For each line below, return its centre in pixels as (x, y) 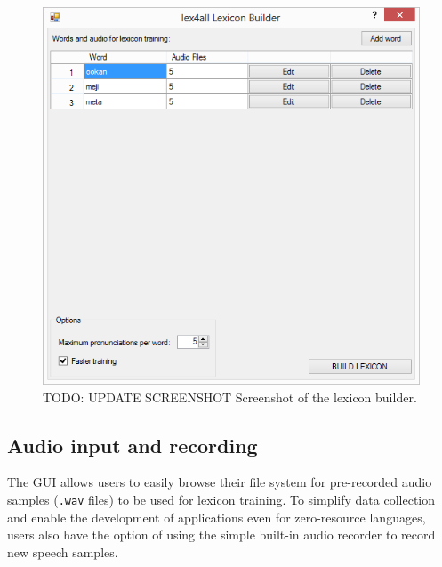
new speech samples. (63, 551)
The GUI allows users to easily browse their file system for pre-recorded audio (220, 482)
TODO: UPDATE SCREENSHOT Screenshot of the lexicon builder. (230, 397)
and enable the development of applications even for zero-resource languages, (217, 517)
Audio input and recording (133, 445)
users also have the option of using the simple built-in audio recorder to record (221, 535)
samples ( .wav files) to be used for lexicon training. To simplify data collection (221, 499)
